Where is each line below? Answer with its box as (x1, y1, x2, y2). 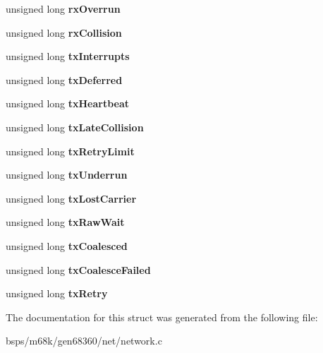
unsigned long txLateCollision (6, 119, 144, 134)
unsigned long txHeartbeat (6, 96, 130, 111)
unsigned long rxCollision (6, 25, 122, 40)
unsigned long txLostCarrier (6, 191, 137, 205)
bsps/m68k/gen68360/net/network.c (6, 333, 162, 348)
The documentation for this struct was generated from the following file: (6, 309, 318, 324)
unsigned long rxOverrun (6, 1, 121, 16)
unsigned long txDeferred (6, 72, 123, 87)
